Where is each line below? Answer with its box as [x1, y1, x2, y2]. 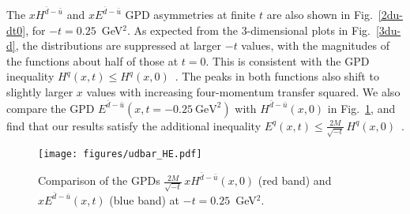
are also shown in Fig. [266, 6, 373, 23]
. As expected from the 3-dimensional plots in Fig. [126, 21, 371, 38]
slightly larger [6, 84, 73, 100]
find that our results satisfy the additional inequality [6, 117, 261, 133]
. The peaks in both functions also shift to [175, 68, 379, 84]
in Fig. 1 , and [327, 99, 396, 116]
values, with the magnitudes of [241, 37, 389, 54]
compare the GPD [6, 99, 95, 116]
